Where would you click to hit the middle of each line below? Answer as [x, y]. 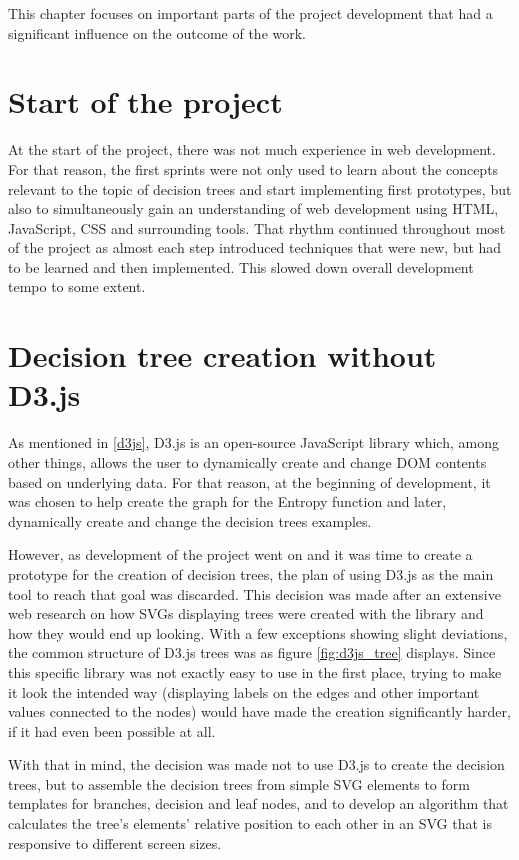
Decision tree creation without [222, 355]
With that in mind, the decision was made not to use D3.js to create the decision [256, 764]
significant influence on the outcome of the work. [157, 32]
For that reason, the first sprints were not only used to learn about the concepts [253, 168]
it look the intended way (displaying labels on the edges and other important [244, 691]
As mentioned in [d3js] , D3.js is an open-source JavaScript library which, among [253, 442]
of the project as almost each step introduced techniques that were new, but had [255, 247]
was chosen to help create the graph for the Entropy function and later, [227, 501]
